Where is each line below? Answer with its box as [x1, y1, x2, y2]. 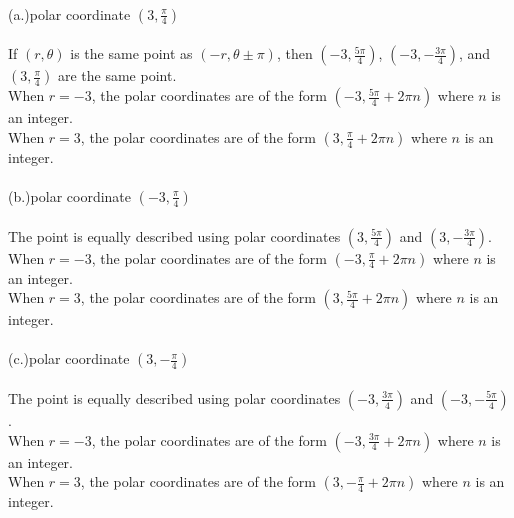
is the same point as [70, 43, 193, 64]
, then [276, 43, 313, 64]
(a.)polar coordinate [8, 3, 131, 24]
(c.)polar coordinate [8, 348, 130, 369]
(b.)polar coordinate [8, 185, 132, 206]
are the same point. [57, 65, 177, 86]
